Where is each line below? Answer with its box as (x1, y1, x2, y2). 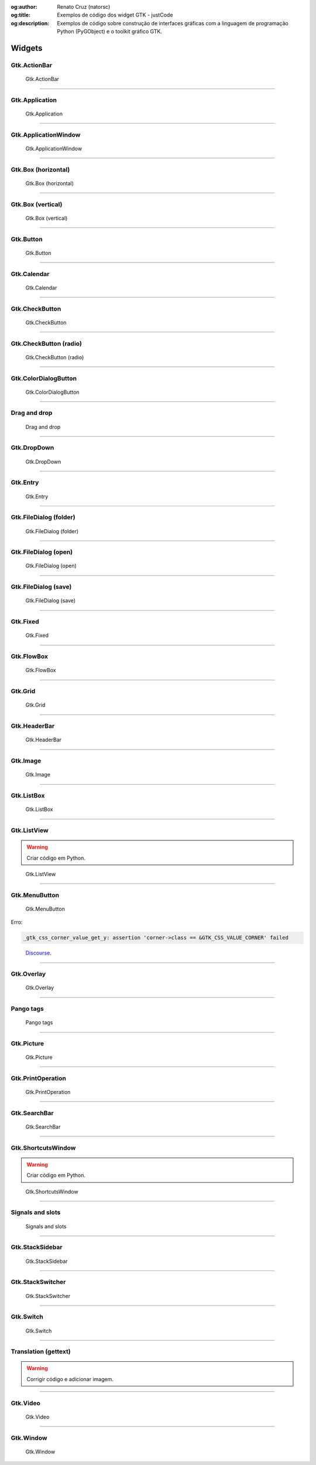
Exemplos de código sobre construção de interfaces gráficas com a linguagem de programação (57, 19, 289, 26)
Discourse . (25, 949, 52, 956)
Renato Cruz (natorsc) (57, 4, 111, 10)
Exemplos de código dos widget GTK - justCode (57, 12, 173, 19)
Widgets (11, 43, 43, 53)
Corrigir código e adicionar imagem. (26, 1375, 114, 1382)
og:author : (11, 4, 37, 10)
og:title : (11, 12, 31, 19)
